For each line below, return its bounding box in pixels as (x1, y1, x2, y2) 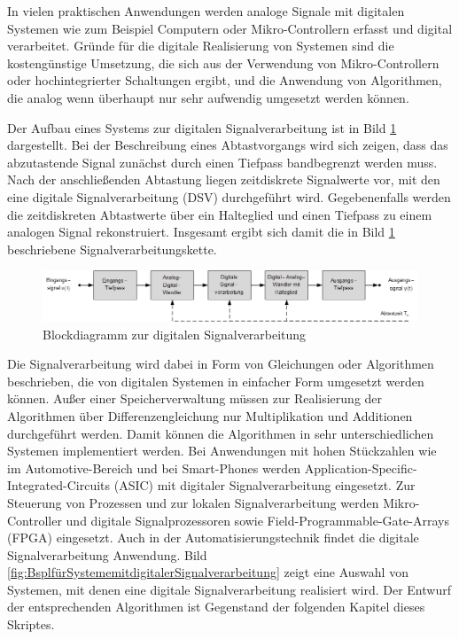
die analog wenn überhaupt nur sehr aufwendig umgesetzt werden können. (7, 88, 409, 106)
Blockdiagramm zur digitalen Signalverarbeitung (43, 324, 307, 343)
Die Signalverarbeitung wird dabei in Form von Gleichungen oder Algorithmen (7, 355, 434, 373)
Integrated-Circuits (7, 476, 111, 495)
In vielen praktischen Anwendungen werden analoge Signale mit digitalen (7, 2, 405, 19)
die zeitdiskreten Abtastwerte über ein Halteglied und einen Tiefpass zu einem (7, 205, 432, 223)
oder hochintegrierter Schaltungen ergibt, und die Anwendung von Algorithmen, (7, 71, 442, 90)
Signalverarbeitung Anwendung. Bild (7, 545, 207, 564)
